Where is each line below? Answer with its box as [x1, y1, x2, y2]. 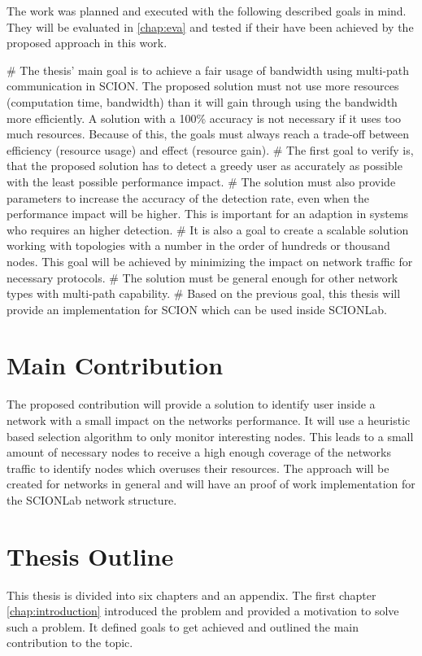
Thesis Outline [7, 539, 174, 572]
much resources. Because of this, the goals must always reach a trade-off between [7, 125, 410, 142]
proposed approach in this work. [7, 34, 167, 51]
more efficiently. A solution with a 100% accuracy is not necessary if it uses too [7, 109, 402, 126]
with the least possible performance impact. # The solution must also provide [7, 173, 396, 190]
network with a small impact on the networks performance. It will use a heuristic [7, 412, 411, 428]
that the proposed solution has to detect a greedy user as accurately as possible [7, 157, 402, 174]
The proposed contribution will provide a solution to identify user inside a [7, 396, 376, 413]
